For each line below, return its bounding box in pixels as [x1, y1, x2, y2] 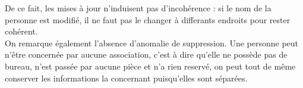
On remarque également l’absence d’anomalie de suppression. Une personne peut [5, 36, 299, 49]
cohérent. [5, 25, 38, 37]
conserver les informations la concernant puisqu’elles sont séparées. [5, 71, 248, 84]
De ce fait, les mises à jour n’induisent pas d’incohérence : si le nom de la [5, 2, 272, 14]
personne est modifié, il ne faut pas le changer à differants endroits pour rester [5, 13, 291, 26]
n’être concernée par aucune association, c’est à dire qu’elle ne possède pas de [5, 48, 288, 61]
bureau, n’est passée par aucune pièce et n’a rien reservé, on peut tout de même [5, 59, 296, 72]
